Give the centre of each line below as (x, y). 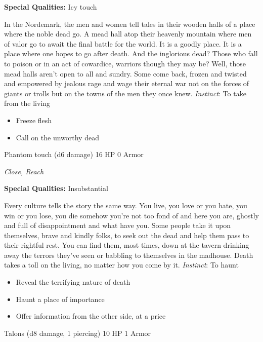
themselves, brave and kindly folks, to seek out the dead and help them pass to (127, 235)
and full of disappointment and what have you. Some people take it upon (118, 225)
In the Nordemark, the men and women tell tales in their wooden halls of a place (130, 24)
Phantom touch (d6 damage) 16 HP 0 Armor (74, 154)
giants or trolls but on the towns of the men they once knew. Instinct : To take (125, 93)
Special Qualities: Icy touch (51, 7)
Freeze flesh (34, 120)
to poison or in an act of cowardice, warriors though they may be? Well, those (125, 63)
